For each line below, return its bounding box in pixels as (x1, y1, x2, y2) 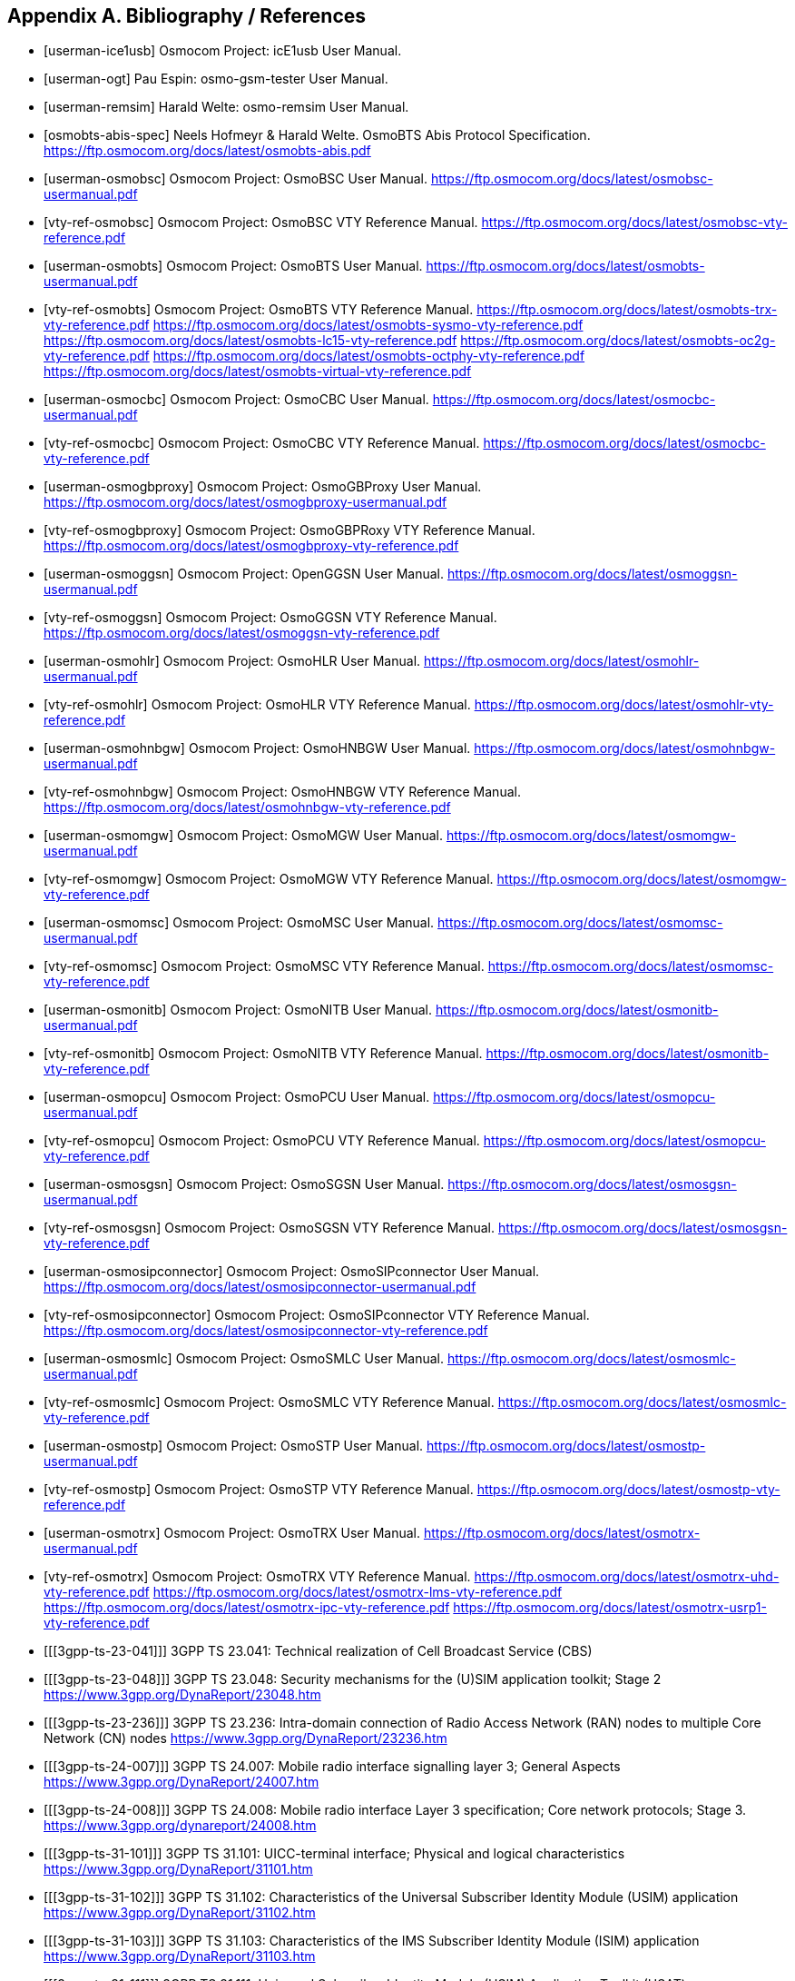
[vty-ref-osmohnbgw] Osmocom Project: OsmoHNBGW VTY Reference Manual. (44, 784, 521, 800)
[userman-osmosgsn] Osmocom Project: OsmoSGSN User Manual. (44, 1176, 445, 1193)
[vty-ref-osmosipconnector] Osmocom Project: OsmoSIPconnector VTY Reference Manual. (44, 1307, 590, 1323)
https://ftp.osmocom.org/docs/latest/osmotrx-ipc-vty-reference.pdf (44, 1600, 450, 1616)
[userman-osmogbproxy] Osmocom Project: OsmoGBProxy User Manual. (44, 479, 482, 495)
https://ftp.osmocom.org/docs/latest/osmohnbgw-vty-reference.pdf (44, 799, 451, 816)
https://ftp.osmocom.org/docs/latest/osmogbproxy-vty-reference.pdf (44, 538, 459, 554)
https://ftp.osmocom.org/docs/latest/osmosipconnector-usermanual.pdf (44, 1279, 476, 1295)
